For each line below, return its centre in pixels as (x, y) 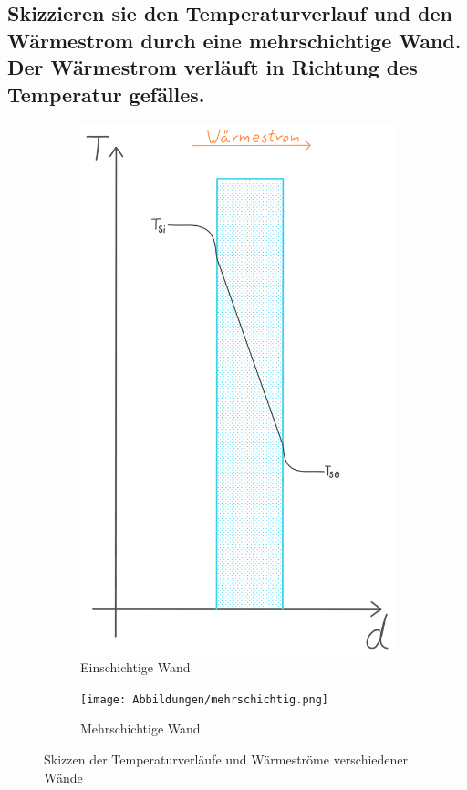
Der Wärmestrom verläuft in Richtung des (213, 67)
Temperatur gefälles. (106, 94)
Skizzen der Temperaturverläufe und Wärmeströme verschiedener (226, 759)
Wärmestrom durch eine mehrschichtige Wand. (234, 40)
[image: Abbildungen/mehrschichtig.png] (205, 699)
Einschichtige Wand (135, 667)
